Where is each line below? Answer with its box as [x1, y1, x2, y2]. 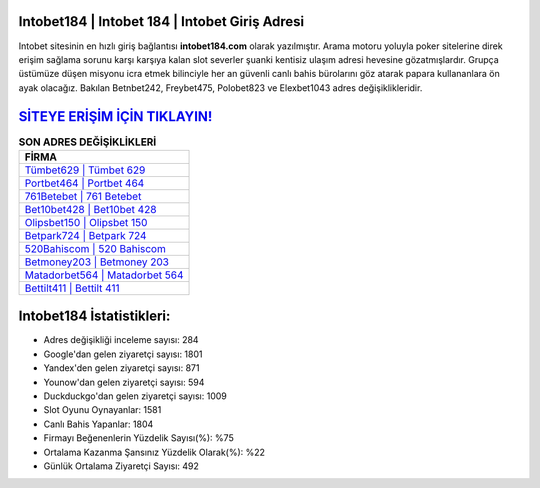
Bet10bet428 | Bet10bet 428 [24, 202, 157, 216]
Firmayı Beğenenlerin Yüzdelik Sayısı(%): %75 [43, 432, 234, 444]
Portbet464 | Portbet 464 [24, 176, 145, 190]
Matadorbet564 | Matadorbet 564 [24, 268, 184, 282]
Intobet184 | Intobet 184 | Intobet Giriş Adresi [18, 13, 305, 30]
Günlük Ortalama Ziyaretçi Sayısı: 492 [43, 460, 200, 472]
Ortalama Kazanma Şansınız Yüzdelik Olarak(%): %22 [43, 446, 265, 458]
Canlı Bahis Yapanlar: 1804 [43, 418, 154, 430]
